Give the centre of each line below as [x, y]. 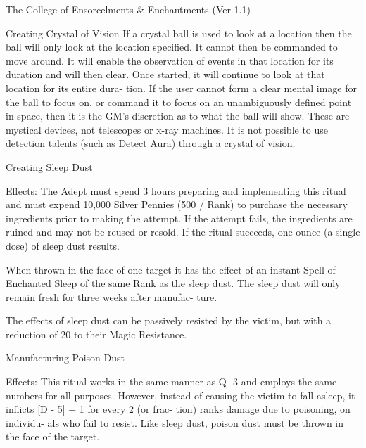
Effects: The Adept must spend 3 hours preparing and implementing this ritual [176, 190]
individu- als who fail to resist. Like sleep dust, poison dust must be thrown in [175, 422]
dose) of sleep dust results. [63, 245]
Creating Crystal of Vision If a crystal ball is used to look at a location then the [179, 33]
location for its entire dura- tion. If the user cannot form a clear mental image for [181, 88]
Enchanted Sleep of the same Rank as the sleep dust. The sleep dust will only [173, 283]
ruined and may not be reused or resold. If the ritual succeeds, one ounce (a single [183, 232]
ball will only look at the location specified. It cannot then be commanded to [172, 47]
